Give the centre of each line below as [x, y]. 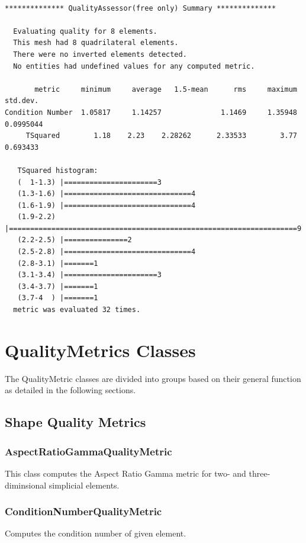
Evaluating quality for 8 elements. [85, 31]
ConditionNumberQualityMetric [83, 511]
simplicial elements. [84, 485]
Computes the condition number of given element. [96, 533]
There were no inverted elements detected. [100, 54]
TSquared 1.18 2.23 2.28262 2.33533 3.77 [161, 136]
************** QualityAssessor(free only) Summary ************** [141, 8]
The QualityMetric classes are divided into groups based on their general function [153, 378]
